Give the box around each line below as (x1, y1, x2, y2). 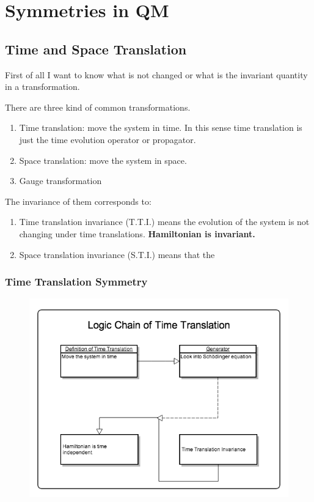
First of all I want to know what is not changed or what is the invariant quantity (5, 68, 308, 81)
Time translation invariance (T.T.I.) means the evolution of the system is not (19, 215, 310, 228)
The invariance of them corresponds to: (5, 194, 152, 207)
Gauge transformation (19, 174, 102, 187)
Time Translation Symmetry (5, 274, 148, 289)
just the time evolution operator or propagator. (19, 133, 196, 146)
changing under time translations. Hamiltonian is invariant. (19, 227, 255, 240)
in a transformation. (5, 80, 80, 93)
